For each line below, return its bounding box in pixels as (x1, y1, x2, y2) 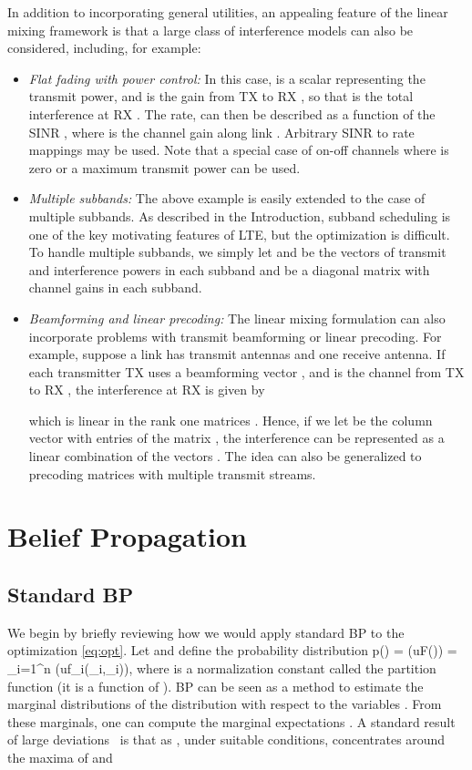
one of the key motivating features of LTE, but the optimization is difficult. (28, 224, 450, 243)
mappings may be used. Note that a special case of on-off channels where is (28, 140, 449, 159)
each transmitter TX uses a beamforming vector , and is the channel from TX (28, 362, 465, 381)
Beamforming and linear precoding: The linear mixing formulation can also (28, 308, 446, 327)
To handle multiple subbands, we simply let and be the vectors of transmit (28, 242, 446, 262)
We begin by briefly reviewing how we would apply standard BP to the (7, 622, 405, 642)
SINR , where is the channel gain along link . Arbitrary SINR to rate (28, 122, 415, 141)
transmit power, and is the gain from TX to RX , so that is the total (28, 87, 414, 106)
